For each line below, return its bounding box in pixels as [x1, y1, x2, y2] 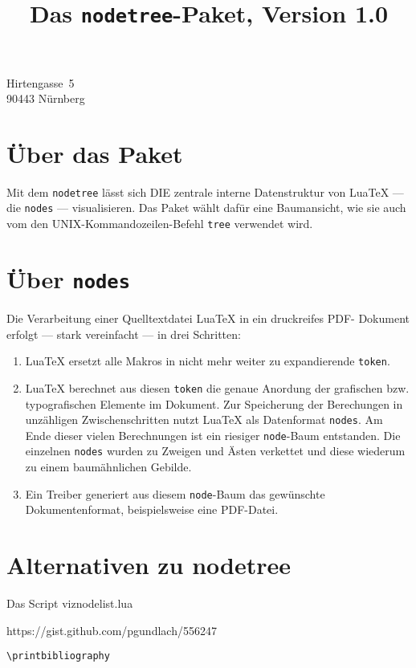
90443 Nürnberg [6, 90, 85, 107]
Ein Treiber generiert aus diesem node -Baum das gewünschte [25, 485, 325, 502]
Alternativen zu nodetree [6, 548, 292, 581]
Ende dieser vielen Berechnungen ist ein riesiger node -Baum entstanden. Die [25, 426, 401, 443]
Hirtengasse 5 [6, 74, 75, 91]
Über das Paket [6, 136, 183, 169]
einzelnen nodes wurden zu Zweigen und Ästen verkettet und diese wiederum [25, 442, 406, 459]
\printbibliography [6, 650, 110, 662]
